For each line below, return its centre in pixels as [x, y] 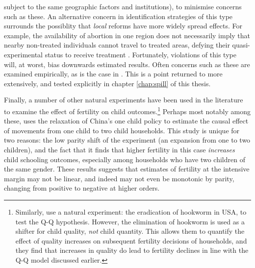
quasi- [241, 45]
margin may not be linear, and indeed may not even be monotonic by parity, [119, 178]
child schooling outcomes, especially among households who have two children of [125, 159]
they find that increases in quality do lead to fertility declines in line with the [132, 250]
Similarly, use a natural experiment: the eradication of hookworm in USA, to [131, 211]
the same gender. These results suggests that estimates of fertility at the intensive [127, 169]
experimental [23, 54]
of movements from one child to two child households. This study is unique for [122, 130]
